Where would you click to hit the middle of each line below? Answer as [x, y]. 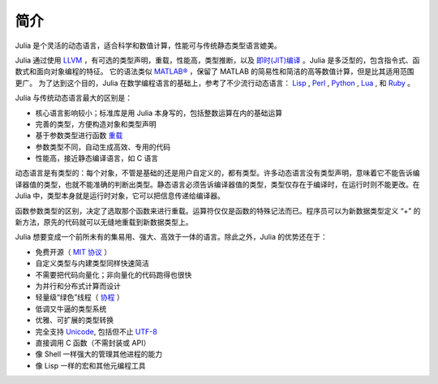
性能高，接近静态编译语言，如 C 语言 [97, 158]
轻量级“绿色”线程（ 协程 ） [80, 297]
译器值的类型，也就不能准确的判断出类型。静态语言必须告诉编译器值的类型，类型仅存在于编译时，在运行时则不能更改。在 [217, 184]
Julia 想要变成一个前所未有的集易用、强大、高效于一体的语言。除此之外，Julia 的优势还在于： [171, 237]
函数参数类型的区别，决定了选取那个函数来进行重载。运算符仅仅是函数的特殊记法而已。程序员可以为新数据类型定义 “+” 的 [218, 210]
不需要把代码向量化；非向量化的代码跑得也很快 [114, 274]
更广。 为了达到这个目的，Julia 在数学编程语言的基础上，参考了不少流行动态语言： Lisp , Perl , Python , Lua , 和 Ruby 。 [215, 83]
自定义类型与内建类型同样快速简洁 [92, 263]
